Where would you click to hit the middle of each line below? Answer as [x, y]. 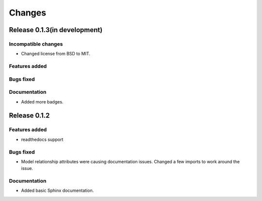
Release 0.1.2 [29, 116]
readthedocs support [42, 139]
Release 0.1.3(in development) [56, 30]
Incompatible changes [36, 44]
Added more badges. [42, 101]
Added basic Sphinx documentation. [57, 191]
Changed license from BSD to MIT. [56, 54]
